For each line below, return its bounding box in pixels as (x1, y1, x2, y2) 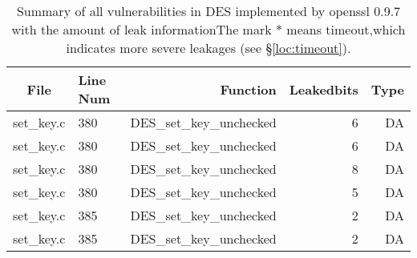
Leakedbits (289, 79, 358, 99)
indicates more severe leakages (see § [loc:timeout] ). (66, 38, 351, 57)
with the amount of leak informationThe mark (11, 20, 272, 38)
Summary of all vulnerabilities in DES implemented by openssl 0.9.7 (16, 2, 401, 20)
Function (220, 79, 277, 99)
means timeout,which (286, 20, 406, 38)
